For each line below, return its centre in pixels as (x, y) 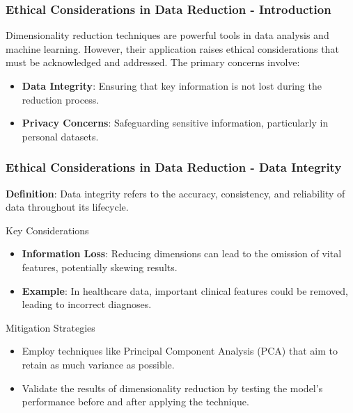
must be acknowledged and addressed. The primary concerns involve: (153, 62)
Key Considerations (47, 230)
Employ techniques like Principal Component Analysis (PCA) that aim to (180, 351)
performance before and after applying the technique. (135, 402)
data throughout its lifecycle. (67, 207)
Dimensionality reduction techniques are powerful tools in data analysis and (167, 35)
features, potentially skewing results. (100, 267)
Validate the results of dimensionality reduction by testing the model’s (172, 388)
